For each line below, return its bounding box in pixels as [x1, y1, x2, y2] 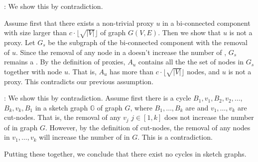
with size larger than [4, 27, 67, 38]
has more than [110, 66, 154, 76]
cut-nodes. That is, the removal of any [4, 112, 121, 122]
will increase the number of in [39, 132, 130, 142]
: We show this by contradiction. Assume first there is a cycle [4, 93, 191, 103]
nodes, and [187, 66, 220, 76]
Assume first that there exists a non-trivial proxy [4, 17, 154, 28]
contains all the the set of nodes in [138, 56, 244, 67]
